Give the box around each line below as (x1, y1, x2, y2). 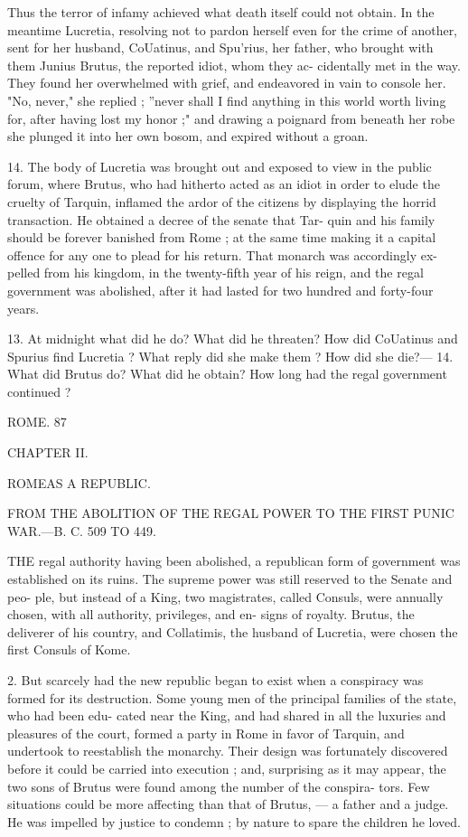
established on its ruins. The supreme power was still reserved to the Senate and (7, 569, 453, 588)
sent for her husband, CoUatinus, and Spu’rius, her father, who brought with (7, 38, 434, 57)
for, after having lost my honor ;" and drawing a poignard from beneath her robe (7, 108, 455, 127)
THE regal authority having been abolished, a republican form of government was (7, 551, 461, 570)
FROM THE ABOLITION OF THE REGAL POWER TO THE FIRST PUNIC (7, 503, 454, 522)
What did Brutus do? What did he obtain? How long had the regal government (7, 364, 447, 383)
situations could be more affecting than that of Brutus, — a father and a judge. (7, 795, 449, 813)
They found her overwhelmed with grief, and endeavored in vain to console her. (7, 73, 446, 92)
